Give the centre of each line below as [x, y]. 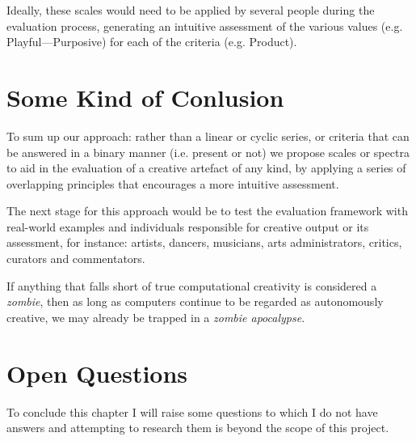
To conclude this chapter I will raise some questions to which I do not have [192, 411]
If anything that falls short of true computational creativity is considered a [192, 285]
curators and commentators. [76, 259]
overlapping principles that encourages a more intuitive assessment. [173, 183]
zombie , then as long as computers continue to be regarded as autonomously [195, 301]
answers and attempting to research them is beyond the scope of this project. [198, 428]
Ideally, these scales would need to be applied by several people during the [191, 10]
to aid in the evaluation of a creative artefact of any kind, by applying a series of [206, 168]
